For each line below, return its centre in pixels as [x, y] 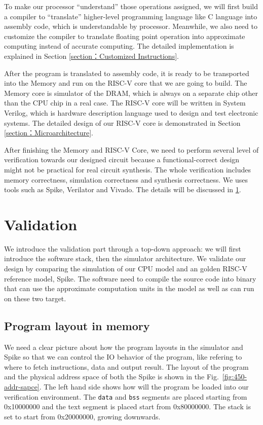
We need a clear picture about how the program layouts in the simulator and [124, 347]
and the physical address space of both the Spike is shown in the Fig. [111, 377]
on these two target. [35, 298]
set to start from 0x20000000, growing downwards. [82, 416]
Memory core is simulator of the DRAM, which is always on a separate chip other [131, 93]
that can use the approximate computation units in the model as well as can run [129, 288]
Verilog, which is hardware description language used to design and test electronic [131, 112]
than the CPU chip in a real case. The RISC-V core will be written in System [125, 103]
